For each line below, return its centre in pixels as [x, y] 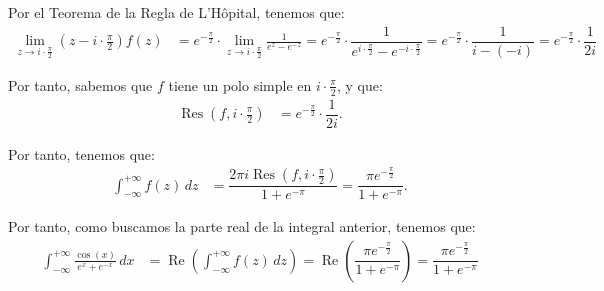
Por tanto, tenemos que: [81, 153]
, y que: [359, 84]
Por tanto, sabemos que [80, 84]
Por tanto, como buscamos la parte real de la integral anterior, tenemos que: [242, 226]
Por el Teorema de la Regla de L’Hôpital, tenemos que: [176, 12]
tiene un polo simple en [240, 84]
